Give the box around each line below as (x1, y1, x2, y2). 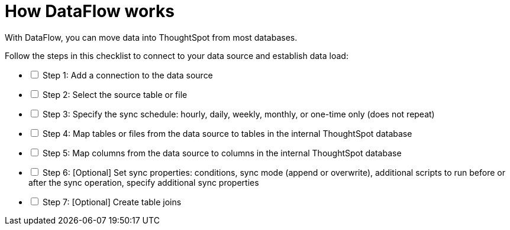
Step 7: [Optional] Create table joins (42, 196, 182, 207)
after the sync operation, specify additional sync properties (28, 177, 259, 188)
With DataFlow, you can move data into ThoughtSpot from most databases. (5, 32, 298, 42)
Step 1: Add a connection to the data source (42, 70, 213, 80)
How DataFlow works (5, 1, 175, 21)
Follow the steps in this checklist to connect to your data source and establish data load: (5, 50, 348, 61)
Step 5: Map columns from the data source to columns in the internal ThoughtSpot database (42, 147, 402, 158)
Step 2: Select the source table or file (42, 89, 188, 100)
